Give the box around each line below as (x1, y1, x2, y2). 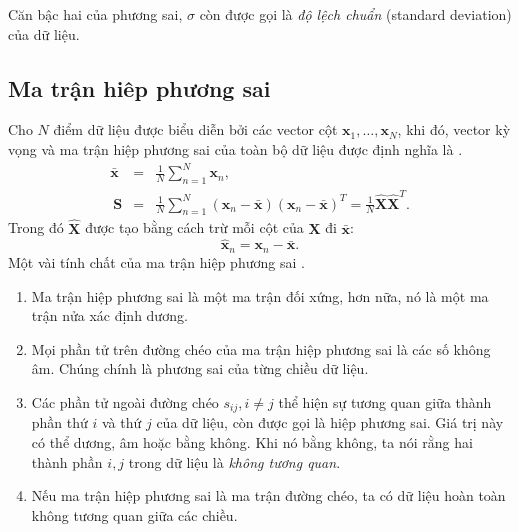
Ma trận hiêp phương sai (8, 72, 271, 103)
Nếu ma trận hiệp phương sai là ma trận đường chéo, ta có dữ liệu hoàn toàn (31, 485, 506, 506)
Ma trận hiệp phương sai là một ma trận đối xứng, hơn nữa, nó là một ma (31, 285, 489, 306)
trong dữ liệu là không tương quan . (128, 451, 341, 472)
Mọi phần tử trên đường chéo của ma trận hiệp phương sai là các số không (31, 338, 491, 359)
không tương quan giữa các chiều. (31, 504, 238, 525)
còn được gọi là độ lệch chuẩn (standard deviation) (199, 4, 512, 24)
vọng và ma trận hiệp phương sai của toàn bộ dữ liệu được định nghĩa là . (8, 138, 463, 159)
